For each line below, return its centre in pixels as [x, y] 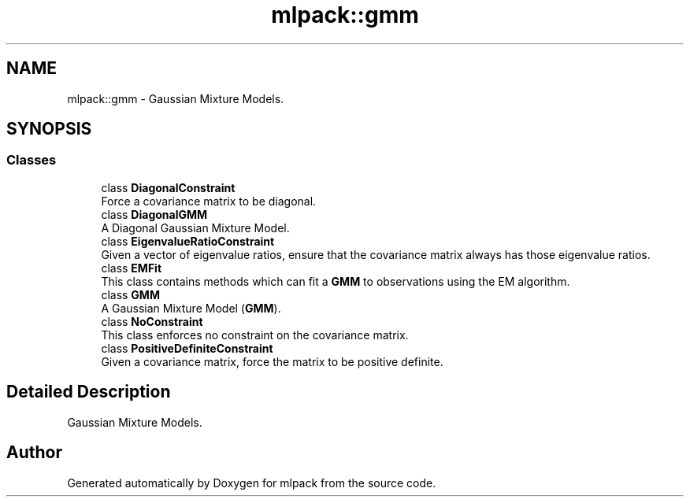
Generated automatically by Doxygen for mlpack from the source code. [252, 483]
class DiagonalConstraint [168, 187]
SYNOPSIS [49, 129]
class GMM [130, 294]
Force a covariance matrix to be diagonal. [209, 201]
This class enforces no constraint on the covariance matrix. [255, 335]
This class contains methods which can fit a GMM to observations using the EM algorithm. [336, 281]
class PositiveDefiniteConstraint [187, 348]
